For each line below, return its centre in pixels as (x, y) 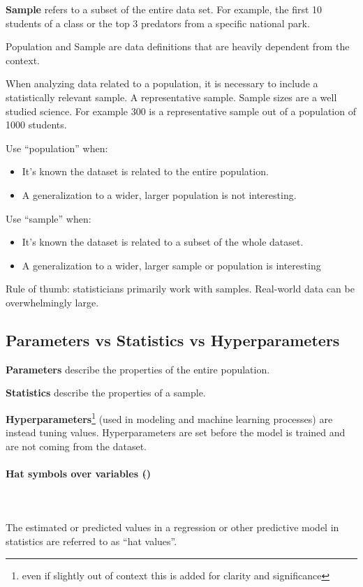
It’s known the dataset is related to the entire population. (145, 171)
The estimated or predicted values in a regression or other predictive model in (172, 527)
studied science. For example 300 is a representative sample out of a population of (181, 111)
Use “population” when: (57, 148)
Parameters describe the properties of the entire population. (138, 369)
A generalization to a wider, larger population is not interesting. (159, 194)
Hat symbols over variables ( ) (78, 473)
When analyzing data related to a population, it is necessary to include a (162, 83)
